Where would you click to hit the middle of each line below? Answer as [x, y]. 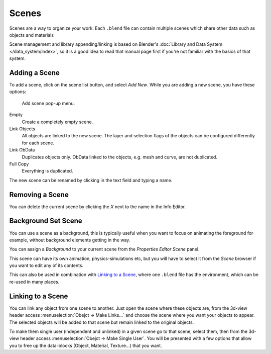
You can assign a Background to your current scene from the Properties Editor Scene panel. [104, 249]
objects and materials [32, 35]
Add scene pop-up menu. [48, 103]
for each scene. [38, 143]
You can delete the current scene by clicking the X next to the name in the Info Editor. [98, 207]
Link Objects [22, 129]
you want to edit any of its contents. [46, 265]
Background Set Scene [46, 221]
